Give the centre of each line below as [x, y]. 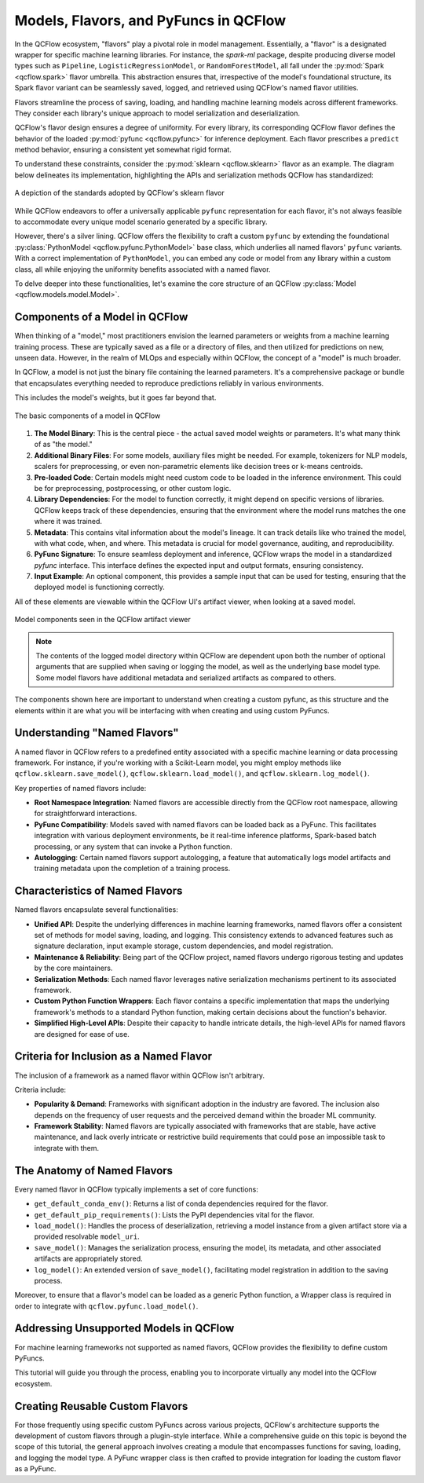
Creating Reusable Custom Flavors [101, 1406]
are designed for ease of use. [82, 1034]
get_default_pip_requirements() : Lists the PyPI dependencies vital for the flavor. [174, 1214]
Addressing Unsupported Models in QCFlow [124, 1329]
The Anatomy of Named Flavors [93, 1170]
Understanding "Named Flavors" [97, 733]
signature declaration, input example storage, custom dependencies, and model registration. [184, 946]
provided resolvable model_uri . [87, 1236]
